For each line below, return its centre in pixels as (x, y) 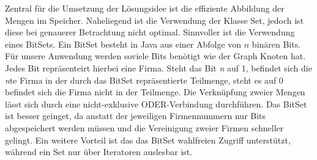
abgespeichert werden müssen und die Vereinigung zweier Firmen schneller (144, 127)
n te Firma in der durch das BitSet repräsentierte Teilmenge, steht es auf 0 (144, 80)
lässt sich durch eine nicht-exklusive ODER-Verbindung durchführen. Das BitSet (156, 104)
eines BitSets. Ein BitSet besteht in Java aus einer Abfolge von (123, 44)
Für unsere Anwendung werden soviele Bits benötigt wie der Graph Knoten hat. (155, 56)
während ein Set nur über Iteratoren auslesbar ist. (99, 152)
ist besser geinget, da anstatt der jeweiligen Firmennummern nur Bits (136, 116)
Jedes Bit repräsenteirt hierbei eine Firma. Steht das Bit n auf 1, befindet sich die (158, 67)
